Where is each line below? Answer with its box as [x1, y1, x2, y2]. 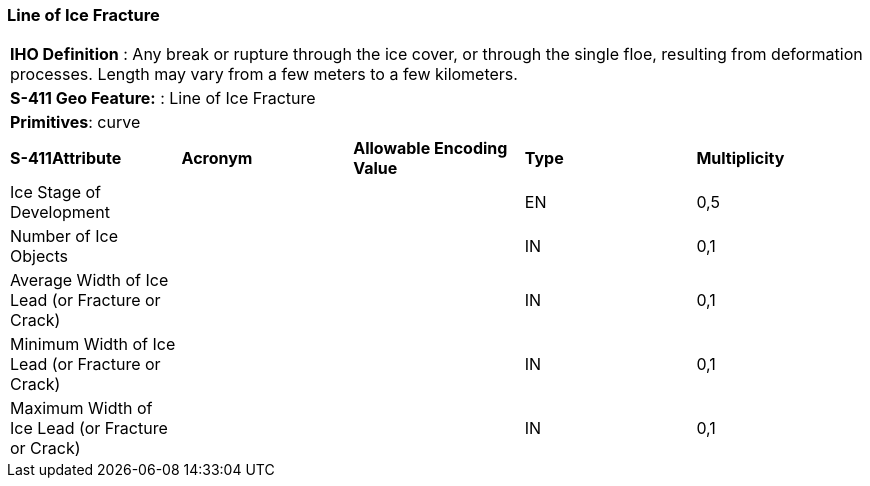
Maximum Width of [10, 398, 153, 419]
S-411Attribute [10, 148, 122, 169]
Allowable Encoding [353, 138, 508, 159]
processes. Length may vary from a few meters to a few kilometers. [10, 64, 518, 85]
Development [10, 202, 110, 223]
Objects [10, 246, 68, 267]
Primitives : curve [10, 112, 141, 133]
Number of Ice [10, 226, 118, 247]
